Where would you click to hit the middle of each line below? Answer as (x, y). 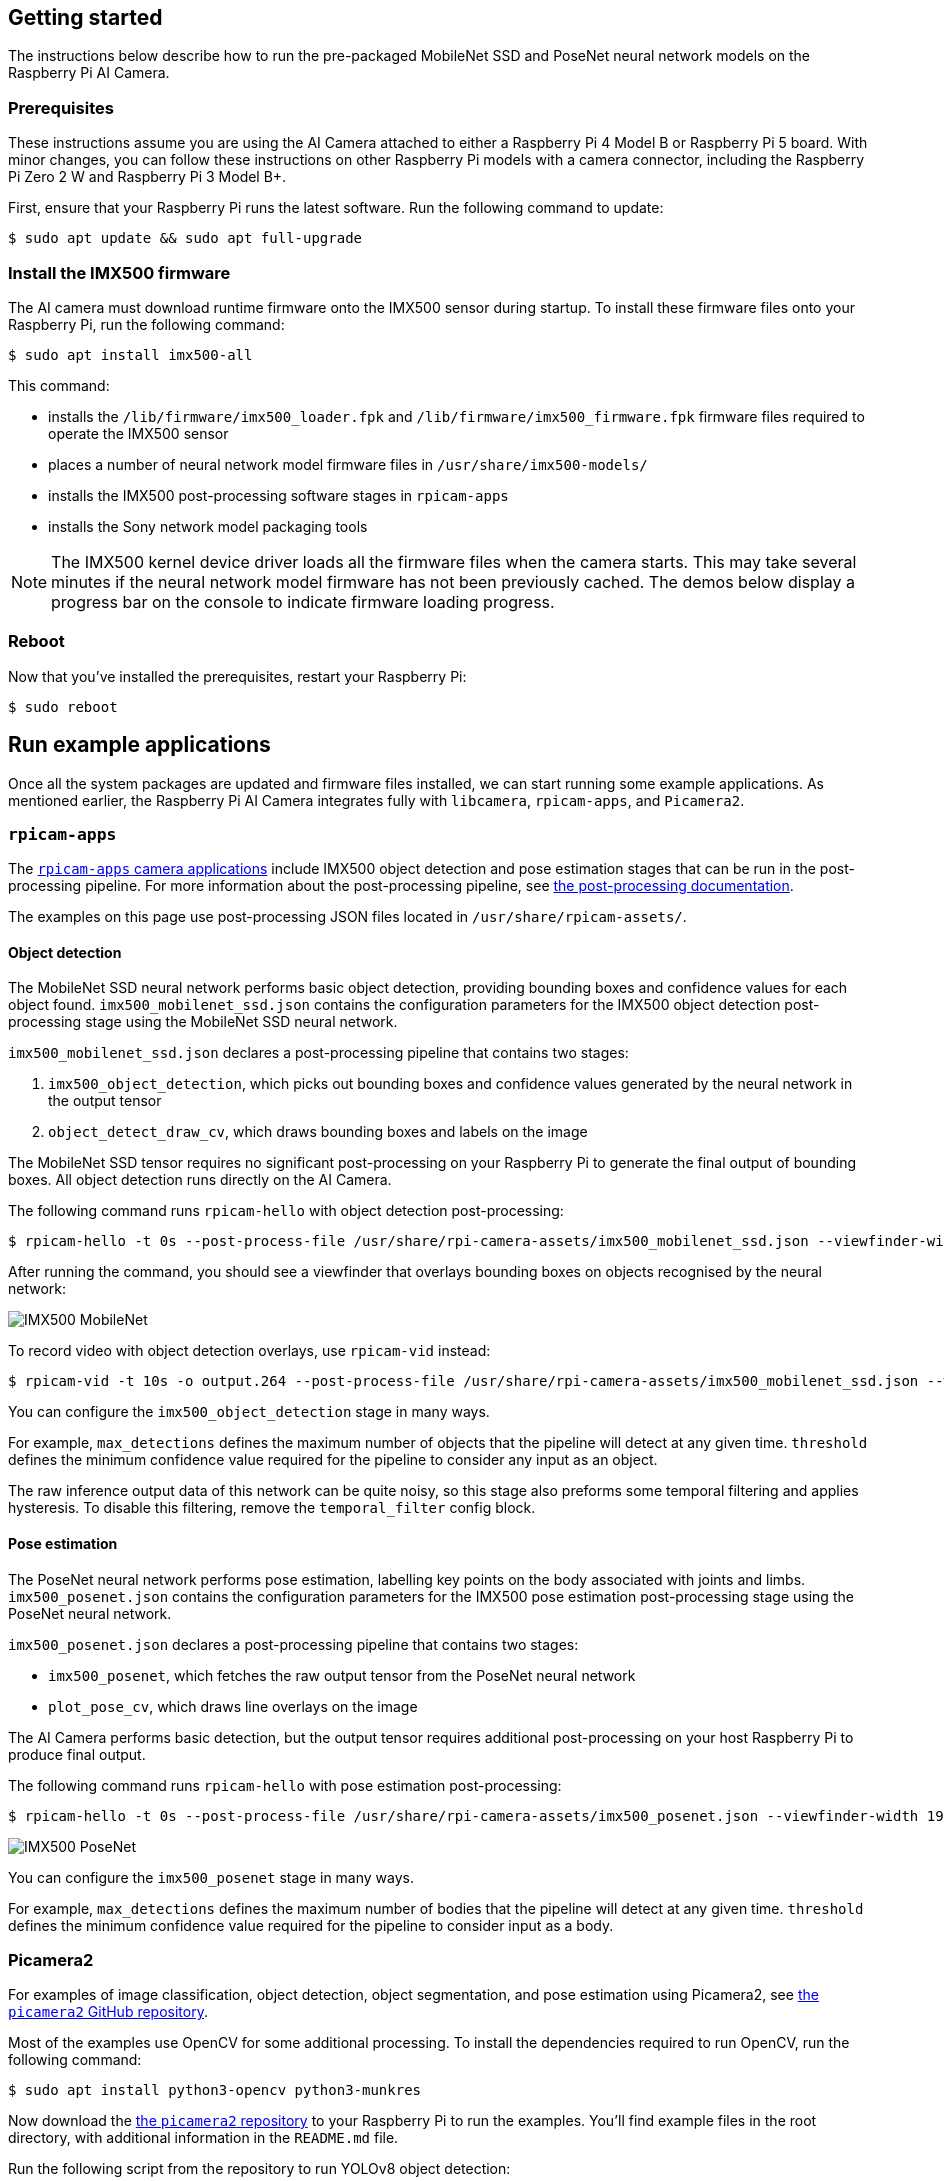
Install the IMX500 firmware (119, 272)
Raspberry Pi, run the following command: (146, 324)
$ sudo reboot (63, 706)
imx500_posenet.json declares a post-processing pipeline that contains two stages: (293, 1644)
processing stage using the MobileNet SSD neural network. (203, 1022)
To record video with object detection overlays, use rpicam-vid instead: (249, 1351)
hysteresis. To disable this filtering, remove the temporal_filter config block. (272, 1508)
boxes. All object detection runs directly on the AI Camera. (200, 1180)
